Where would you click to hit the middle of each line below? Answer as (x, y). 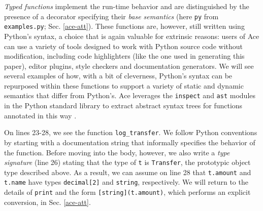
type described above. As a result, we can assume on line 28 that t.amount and (128, 172)
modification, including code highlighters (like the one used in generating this (124, 56)
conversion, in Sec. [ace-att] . (47, 202)
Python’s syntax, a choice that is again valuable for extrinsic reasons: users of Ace (132, 36)
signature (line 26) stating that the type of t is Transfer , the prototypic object (127, 162)
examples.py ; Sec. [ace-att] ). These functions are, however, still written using (124, 26)
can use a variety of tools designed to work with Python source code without (123, 46)
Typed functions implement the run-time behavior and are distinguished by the (127, 6)
